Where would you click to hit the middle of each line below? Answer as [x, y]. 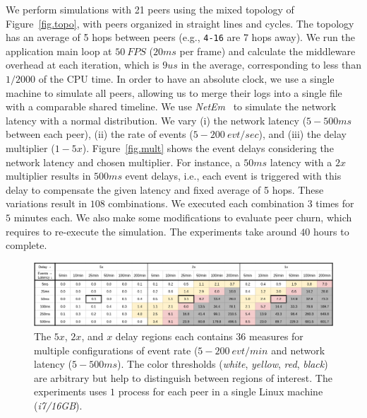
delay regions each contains [174, 336]
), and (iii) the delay [302, 134]
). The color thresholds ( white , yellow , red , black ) [223, 364]
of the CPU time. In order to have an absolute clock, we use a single [186, 79]
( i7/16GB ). [58, 405]
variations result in [46, 203]
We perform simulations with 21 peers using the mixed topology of [150, 9]
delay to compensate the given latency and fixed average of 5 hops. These [165, 189]
